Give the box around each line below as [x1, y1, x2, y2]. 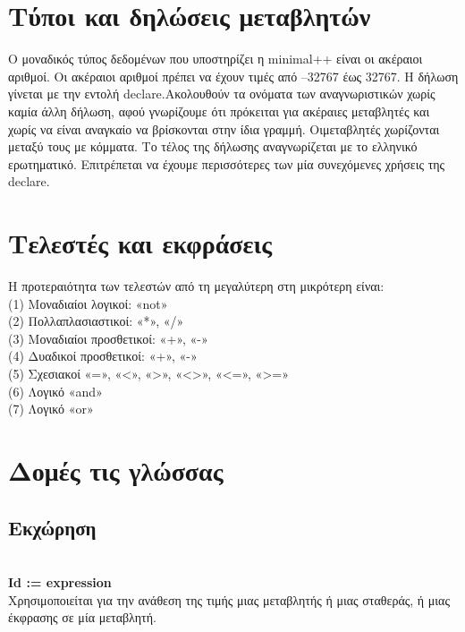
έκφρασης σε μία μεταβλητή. [8, 608, 156, 627]
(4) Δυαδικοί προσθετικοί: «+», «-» [8, 346, 198, 365]
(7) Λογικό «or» [8, 399, 94, 418]
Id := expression [8, 572, 112, 591]
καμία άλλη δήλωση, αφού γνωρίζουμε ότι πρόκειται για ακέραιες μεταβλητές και [8, 101, 430, 120]
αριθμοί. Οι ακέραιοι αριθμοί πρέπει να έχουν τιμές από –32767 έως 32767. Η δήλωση [8, 66, 459, 85]
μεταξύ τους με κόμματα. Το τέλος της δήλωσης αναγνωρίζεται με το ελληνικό [8, 137, 418, 156]
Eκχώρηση [8, 513, 97, 541]
